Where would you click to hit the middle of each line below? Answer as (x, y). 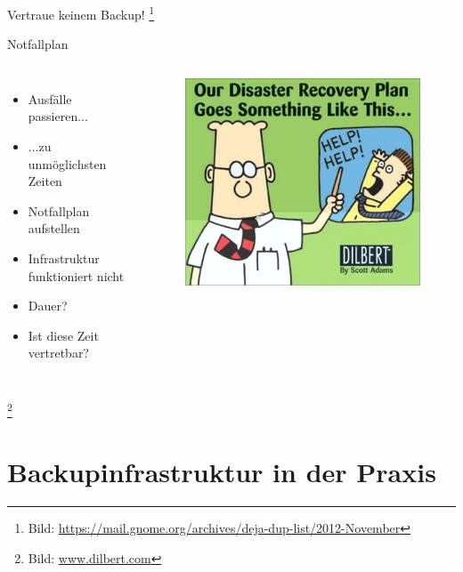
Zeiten (45, 181)
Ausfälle (50, 98)
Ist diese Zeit (63, 335)
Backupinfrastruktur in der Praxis (222, 472)
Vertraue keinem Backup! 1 (81, 13)
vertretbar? (58, 353)
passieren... (58, 116)
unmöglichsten (67, 163)
